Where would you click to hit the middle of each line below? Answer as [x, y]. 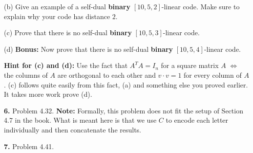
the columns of [26, 75]
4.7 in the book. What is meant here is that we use [80, 120]
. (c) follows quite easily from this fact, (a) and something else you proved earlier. [126, 84]
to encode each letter [197, 120]
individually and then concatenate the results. [73, 129]
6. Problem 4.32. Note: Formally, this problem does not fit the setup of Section [124, 110]
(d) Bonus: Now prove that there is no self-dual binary [89, 49]
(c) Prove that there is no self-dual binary [68, 33]
